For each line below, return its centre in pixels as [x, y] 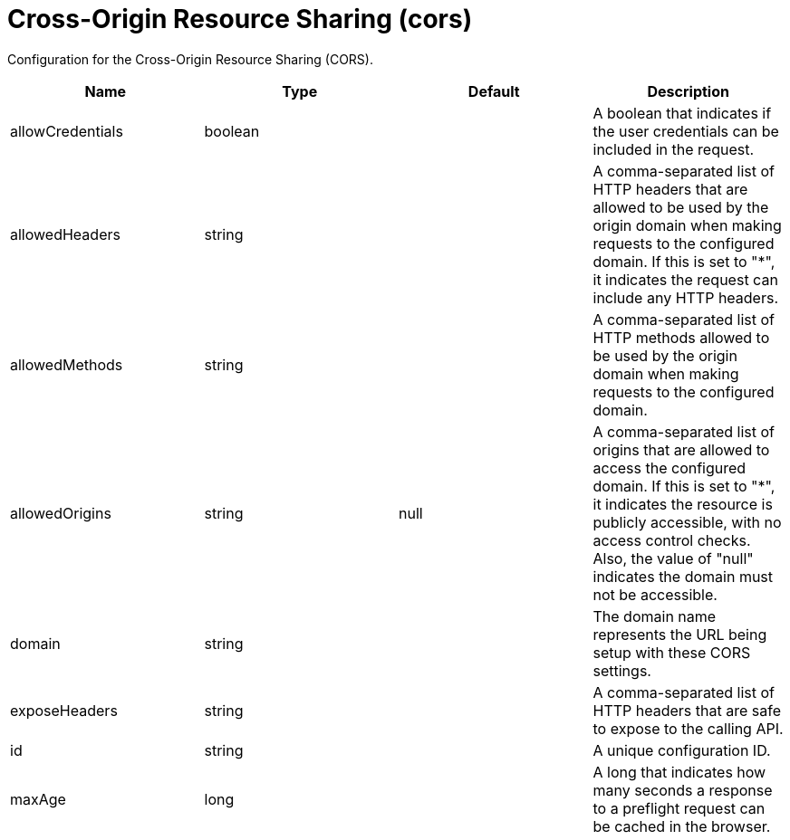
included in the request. [674, 149]
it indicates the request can [685, 279]
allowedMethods [67, 364]
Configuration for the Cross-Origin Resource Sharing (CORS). [190, 59]
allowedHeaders [65, 234]
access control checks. [672, 540]
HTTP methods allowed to [681, 337]
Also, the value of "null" [673, 558]
